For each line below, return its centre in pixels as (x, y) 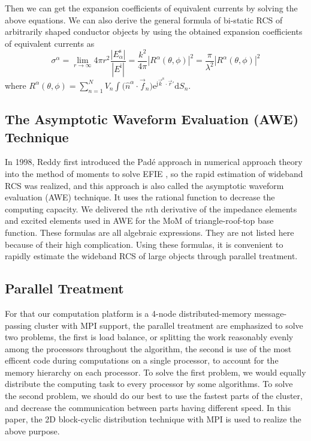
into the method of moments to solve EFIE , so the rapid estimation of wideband (154, 173)
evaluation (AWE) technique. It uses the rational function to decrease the (140, 197)
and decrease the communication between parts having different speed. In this (148, 407)
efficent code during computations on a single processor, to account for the (142, 360)
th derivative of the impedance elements (224, 208)
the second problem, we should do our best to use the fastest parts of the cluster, (154, 396)
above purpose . (32, 430)
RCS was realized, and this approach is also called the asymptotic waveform (144, 185)
